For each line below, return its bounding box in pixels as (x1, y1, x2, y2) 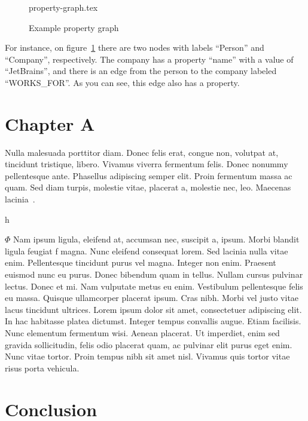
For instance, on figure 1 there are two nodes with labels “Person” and (5, 41, 264, 54)
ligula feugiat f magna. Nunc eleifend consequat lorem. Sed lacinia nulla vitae (5, 244, 288, 257)
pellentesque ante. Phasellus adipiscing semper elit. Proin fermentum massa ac (5, 169, 292, 182)
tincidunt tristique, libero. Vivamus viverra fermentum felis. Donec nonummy (5, 158, 288, 170)
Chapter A (5, 111, 95, 136)
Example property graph (29, 21, 119, 33)
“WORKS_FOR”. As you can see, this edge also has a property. (5, 76, 240, 88)
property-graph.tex (29, 1, 98, 13)
